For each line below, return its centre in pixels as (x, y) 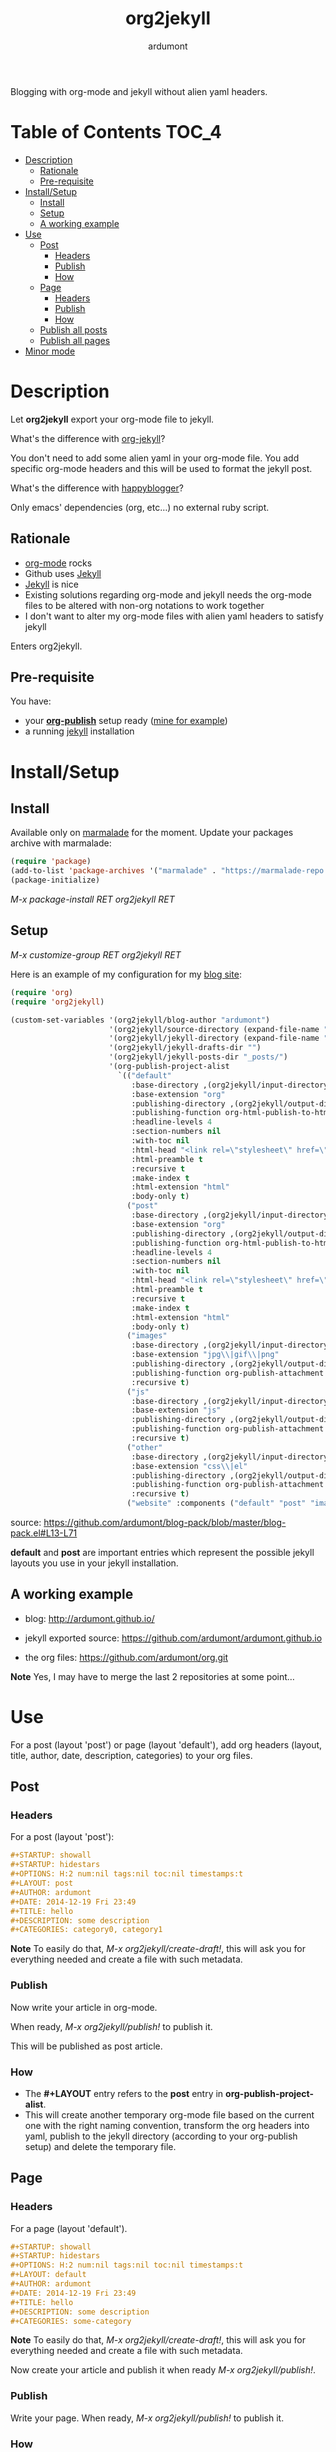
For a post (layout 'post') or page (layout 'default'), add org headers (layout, (166, 1744)
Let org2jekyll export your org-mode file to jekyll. (112, 419)
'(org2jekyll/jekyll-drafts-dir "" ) (185, 1048)
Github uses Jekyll (63, 573)
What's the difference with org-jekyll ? (88, 438)
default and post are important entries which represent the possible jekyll (162, 1552)
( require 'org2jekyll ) (57, 1002)
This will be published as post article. (86, 2046)
